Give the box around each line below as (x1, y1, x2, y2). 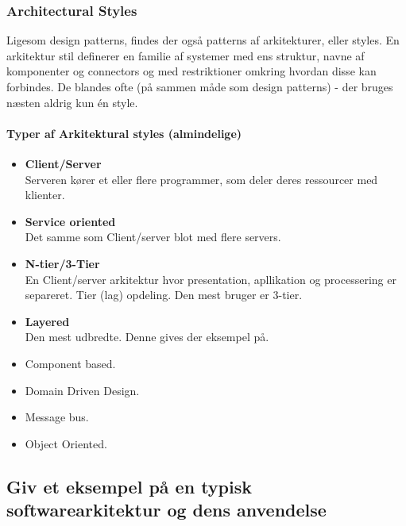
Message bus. (25, 409, 89, 425)
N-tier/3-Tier (25, 255, 100, 271)
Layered (25, 313, 70, 329)
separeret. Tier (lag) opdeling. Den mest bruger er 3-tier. (25, 286, 303, 303)
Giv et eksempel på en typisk (6, 474, 252, 498)
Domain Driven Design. (25, 382, 140, 398)
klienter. (25, 186, 65, 203)
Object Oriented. (25, 435, 107, 451)
